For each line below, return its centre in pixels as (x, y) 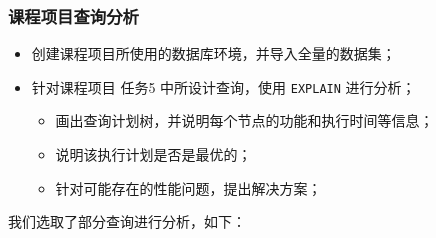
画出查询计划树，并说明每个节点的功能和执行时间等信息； (244, 120)
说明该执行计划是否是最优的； (153, 154)
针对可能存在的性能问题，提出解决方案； (188, 187)
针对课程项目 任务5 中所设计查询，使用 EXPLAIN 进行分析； (223, 86)
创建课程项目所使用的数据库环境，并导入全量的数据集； (213, 53)
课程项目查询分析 (73, 15)
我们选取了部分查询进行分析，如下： (127, 221)
